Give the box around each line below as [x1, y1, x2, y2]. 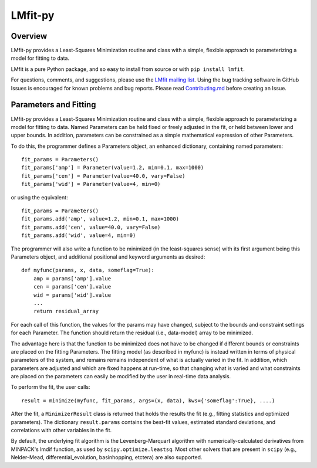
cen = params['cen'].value [33, 283, 112, 290]
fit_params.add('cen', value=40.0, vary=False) [21, 223, 161, 230]
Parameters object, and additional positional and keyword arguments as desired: [11, 253, 205, 260]
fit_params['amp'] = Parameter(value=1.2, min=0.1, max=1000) [21, 164, 204, 171]
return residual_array [33, 308, 99, 315]
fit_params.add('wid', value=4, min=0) [21, 232, 136, 239]
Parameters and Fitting [11, 100, 96, 110]
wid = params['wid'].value [33, 291, 112, 299]
